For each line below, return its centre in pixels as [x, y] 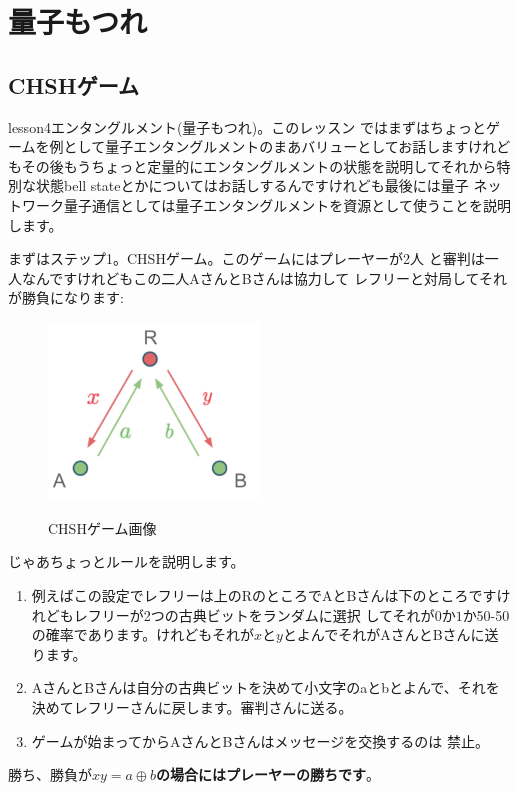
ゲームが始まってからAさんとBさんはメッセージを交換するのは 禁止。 [260, 740]
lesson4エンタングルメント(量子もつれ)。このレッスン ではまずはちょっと [247, 126]
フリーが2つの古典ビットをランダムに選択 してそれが [261, 614]
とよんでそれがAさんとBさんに [383, 634]
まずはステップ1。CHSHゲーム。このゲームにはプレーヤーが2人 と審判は [246, 258]
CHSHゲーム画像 [102, 527]
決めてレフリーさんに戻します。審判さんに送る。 [192, 706]
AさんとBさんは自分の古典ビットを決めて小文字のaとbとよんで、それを [265, 687]
